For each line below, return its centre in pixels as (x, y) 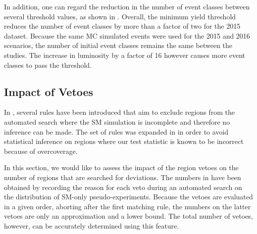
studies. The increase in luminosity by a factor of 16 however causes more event (125, 55)
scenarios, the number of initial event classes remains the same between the (118, 45)
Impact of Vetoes (49, 91)
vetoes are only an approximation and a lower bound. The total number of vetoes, (128, 216)
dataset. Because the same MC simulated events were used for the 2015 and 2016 (127, 35)
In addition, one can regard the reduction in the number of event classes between (127, 6)
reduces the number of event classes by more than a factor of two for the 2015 (122, 26)
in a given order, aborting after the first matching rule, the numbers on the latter (128, 206)
